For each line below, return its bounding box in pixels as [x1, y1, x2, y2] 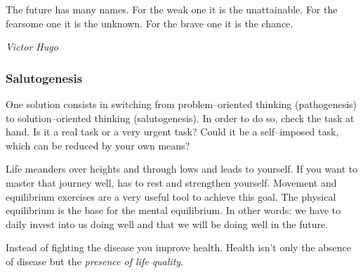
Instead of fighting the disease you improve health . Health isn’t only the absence [6, 240, 351, 255]
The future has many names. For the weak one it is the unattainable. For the [6, 2, 338, 16]
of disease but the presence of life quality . [6, 253, 183, 268]
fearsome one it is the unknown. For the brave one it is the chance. [6, 15, 293, 30]
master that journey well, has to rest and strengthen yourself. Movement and [6, 175, 337, 189]
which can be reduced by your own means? [6, 138, 190, 152]
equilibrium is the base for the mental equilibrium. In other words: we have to [6, 203, 341, 218]
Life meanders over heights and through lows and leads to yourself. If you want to [6, 161, 358, 176]
